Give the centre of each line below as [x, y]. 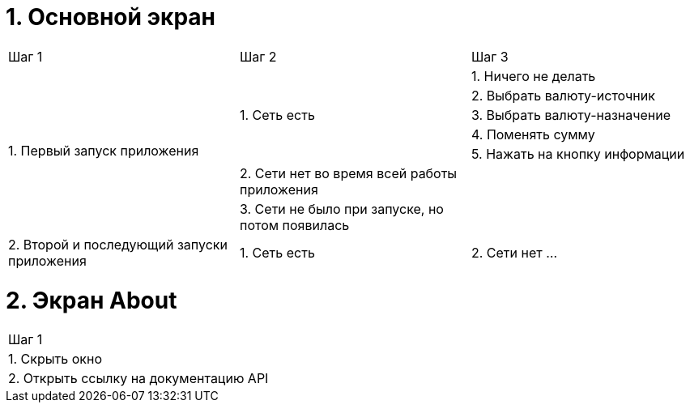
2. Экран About [92, 300]
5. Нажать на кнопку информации [578, 153]
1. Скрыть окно [55, 359]
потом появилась [294, 225]
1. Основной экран [111, 17]
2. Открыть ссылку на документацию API [138, 379]
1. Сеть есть [277, 252]
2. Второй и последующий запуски [118, 244]
